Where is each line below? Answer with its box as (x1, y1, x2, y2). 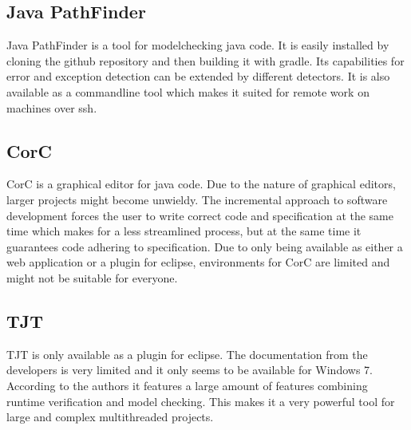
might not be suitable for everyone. (6, 269, 178, 286)
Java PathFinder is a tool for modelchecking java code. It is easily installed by (6, 37, 389, 53)
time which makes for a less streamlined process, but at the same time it (6, 223, 362, 239)
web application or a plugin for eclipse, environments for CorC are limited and (6, 254, 390, 270)
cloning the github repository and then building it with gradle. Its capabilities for (6, 52, 405, 69)
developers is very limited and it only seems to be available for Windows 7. (6, 361, 373, 378)
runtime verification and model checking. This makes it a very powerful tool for (6, 393, 395, 409)
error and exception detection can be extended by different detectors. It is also (6, 68, 390, 85)
